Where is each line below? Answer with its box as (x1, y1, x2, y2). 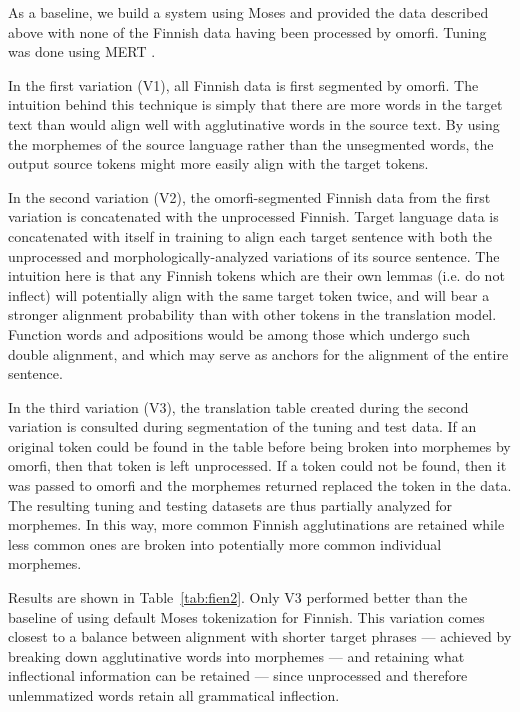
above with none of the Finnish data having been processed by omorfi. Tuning (8, 21, 487, 42)
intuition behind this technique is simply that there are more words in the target (8, 94, 503, 115)
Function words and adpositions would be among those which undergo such (8, 323, 470, 344)
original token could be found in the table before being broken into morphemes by (8, 435, 511, 456)
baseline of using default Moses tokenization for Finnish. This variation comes (8, 606, 485, 627)
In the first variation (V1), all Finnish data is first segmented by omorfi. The (8, 74, 479, 95)
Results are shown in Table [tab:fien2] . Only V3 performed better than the (8, 587, 468, 608)
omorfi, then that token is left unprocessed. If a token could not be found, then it (8, 455, 507, 476)
